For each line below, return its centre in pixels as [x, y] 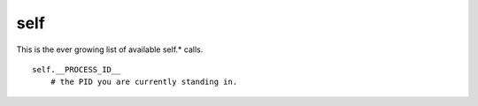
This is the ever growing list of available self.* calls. [110, 49]
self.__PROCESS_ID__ [77, 69]
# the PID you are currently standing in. [144, 82]
